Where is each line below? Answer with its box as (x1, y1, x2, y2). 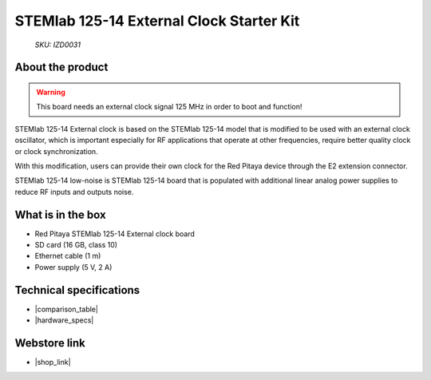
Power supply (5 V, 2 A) (34, 262, 113, 271)
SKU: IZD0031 (34, 40, 81, 49)
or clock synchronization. (14, 146, 99, 156)
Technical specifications (14, 283, 140, 297)
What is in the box (14, 208, 107, 221)
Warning (36, 87, 65, 97)
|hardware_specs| (34, 315, 94, 325)
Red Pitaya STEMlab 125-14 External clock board (34, 228, 196, 239)
